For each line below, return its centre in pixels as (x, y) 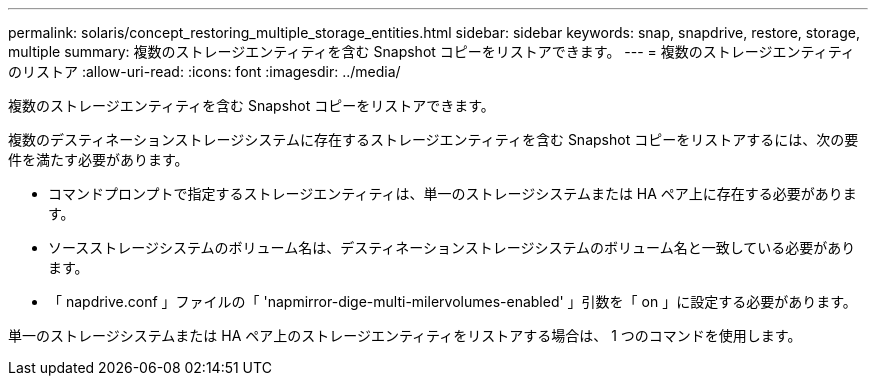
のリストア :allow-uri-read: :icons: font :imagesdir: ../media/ (204, 71)
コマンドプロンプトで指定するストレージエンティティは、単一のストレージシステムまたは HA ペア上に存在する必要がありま (452, 193)
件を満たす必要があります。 (98, 159)
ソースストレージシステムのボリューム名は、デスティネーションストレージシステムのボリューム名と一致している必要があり (452, 247)
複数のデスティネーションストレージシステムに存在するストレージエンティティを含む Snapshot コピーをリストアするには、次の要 (433, 139)
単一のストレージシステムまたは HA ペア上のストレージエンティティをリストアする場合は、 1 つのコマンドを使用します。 (405, 335)
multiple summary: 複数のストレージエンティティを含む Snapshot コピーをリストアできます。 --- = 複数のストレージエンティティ (431, 51)
